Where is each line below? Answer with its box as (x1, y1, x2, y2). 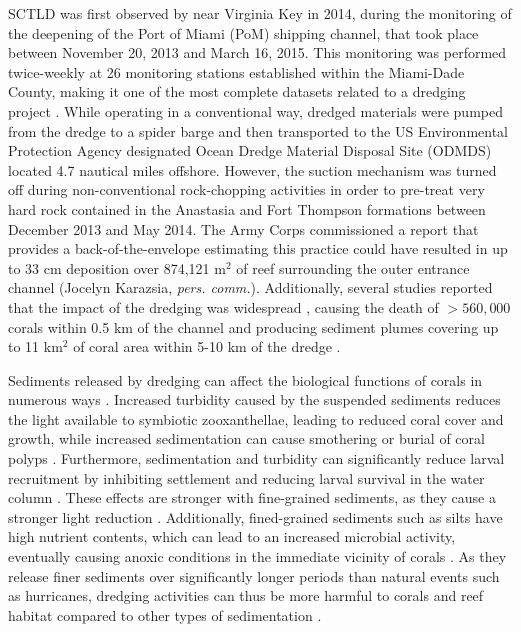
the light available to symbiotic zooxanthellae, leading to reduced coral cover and (8, 408, 504, 429)
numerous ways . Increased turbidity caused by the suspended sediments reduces (8, 389, 501, 410)
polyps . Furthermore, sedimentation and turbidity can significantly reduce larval (8, 448, 505, 469)
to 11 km (8, 336, 63, 357)
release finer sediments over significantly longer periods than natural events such (8, 565, 500, 586)
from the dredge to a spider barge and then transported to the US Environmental (8, 120, 508, 141)
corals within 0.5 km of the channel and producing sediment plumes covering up (8, 316, 499, 337)
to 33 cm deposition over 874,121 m (8, 257, 226, 278)
